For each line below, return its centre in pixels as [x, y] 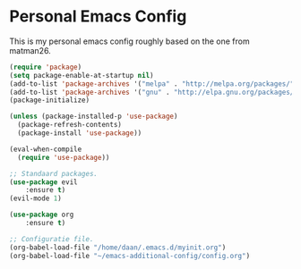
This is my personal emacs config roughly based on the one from [129, 41]
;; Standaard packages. [54, 173]
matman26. [30, 50]
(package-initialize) [50, 100]
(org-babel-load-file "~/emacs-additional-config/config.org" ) [130, 256]
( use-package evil [43, 182]
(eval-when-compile [46, 149]
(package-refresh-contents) [70, 125]
